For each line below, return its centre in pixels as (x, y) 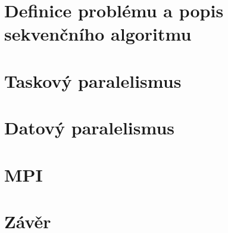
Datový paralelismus (90, 128)
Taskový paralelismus (93, 80)
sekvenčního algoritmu (98, 34)
